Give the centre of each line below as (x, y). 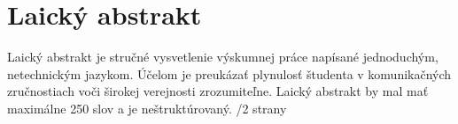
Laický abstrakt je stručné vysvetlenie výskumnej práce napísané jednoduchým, (223, 57)
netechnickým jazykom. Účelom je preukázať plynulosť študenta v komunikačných (229, 73)
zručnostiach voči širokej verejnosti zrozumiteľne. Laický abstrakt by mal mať (218, 91)
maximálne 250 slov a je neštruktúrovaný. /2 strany (147, 108)
